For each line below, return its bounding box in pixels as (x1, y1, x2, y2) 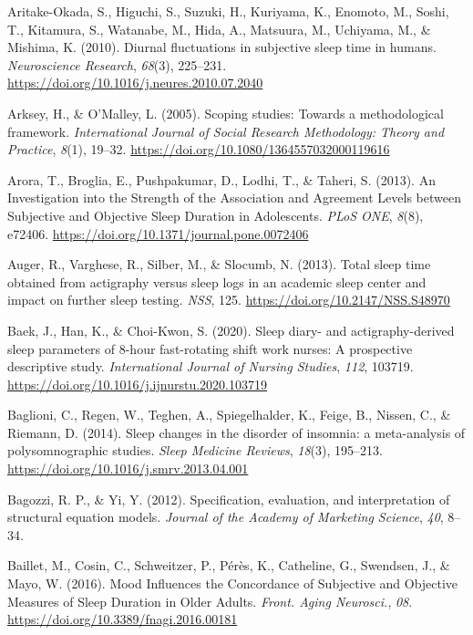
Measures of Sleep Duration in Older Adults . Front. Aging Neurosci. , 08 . (7, 591, 413, 610)
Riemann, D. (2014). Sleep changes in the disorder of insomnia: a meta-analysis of (7, 422, 466, 442)
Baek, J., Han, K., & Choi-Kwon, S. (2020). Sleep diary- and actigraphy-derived (7, 320, 455, 339)
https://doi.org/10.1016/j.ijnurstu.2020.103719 (7, 374, 267, 393)
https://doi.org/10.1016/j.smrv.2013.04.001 (7, 459, 249, 478)
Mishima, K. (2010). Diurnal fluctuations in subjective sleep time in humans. (7, 37, 437, 57)
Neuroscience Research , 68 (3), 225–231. (7, 55, 227, 74)
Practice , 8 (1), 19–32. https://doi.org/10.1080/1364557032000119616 (7, 140, 390, 159)
